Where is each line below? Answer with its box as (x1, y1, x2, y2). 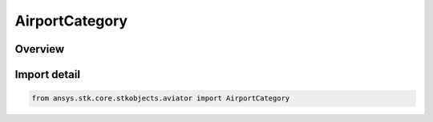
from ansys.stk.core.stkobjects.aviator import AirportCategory (31, 94, 290, 103)
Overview (14, 42, 65, 56)
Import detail (14, 68, 80, 81)
